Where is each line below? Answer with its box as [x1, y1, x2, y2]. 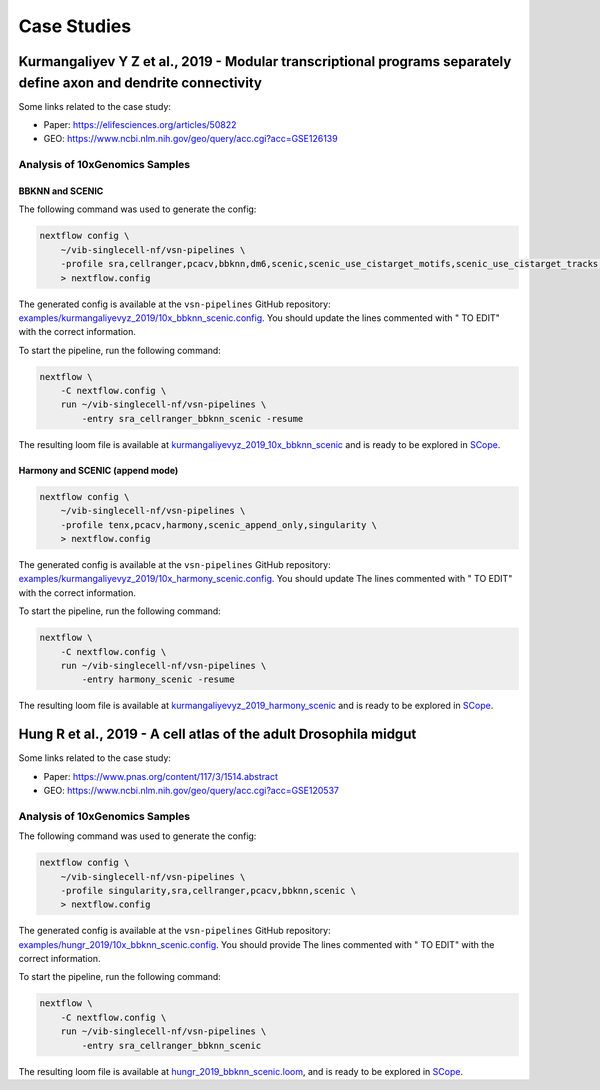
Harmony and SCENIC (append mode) [18, 464, 179, 476]
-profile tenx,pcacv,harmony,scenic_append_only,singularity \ [60, 519, 378, 530]
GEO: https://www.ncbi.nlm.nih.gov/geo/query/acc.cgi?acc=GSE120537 [43, 784, 340, 796]
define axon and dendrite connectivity [18, 74, 262, 91]
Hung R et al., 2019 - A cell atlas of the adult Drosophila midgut [18, 726, 417, 743]
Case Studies [18, 15, 132, 37]
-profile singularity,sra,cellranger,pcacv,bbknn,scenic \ [60, 885, 357, 896]
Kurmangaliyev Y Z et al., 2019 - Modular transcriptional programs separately [18, 53, 512, 70]
